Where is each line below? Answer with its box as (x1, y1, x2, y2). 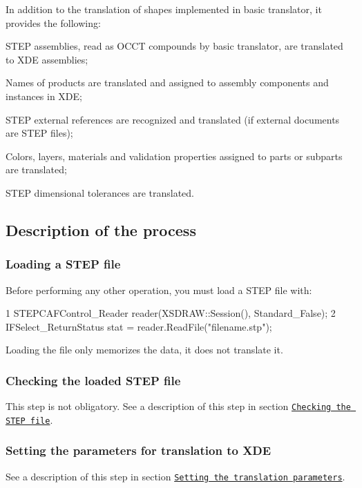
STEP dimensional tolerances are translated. (6, 185, 194, 199)
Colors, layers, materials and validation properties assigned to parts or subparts (6, 148, 343, 163)
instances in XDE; (6, 88, 82, 103)
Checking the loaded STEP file (6, 371, 181, 389)
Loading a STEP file (6, 255, 121, 273)
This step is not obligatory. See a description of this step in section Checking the (6, 399, 351, 413)
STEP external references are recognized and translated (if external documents (6, 112, 340, 126)
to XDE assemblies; (6, 52, 88, 66)
